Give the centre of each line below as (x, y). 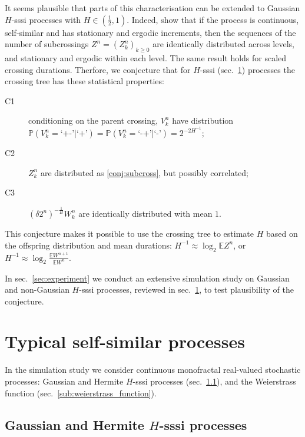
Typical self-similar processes (125, 341)
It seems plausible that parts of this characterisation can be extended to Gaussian (152, 8)
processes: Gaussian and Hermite (64, 381)
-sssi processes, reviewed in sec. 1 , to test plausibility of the (186, 289)
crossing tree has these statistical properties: (84, 81)
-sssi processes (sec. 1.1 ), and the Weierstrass (214, 381)
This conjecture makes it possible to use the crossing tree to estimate (129, 234)
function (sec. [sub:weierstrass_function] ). (81, 393)
